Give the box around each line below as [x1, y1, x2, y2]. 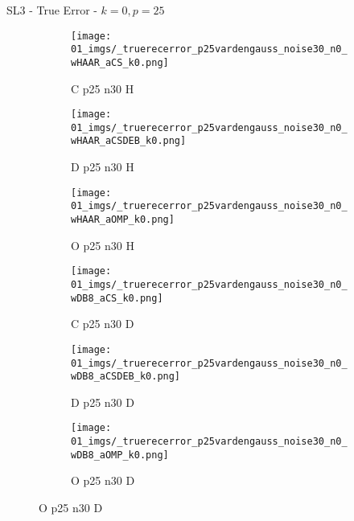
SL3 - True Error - [6, 2, 97, 18]
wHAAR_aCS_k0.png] [71, 56, 169, 68]
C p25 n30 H [71, 80, 134, 96]
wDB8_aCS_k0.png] [71, 292, 163, 304]
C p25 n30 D [71, 315, 134, 332]
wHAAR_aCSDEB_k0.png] [71, 135, 187, 147]
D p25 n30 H [71, 158, 134, 175]
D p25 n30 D [71, 393, 134, 410]
